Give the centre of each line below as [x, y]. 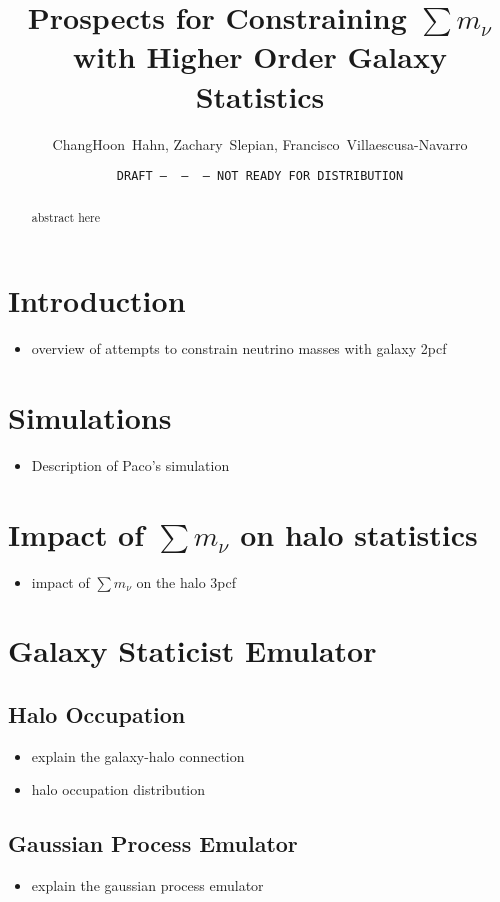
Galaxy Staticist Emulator [192, 650]
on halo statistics [359, 533]
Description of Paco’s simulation [130, 464]
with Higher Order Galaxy [260, 56]
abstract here [65, 216]
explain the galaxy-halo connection [138, 755]
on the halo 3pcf [186, 581]
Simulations [90, 416]
